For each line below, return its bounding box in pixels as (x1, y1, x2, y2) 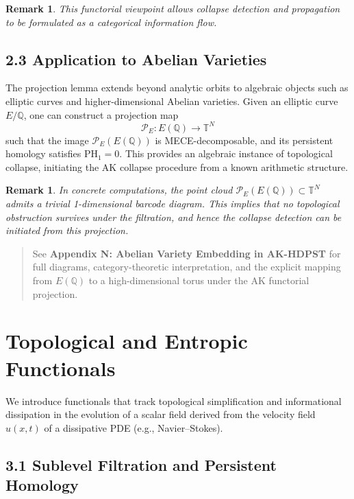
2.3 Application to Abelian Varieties (5, 48, 267, 69)
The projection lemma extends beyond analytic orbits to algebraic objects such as (5, 80, 349, 95)
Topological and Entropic (5, 327, 248, 355)
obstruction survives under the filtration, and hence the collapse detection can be (5, 209, 342, 224)
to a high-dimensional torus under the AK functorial (88, 273, 309, 288)
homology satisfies (5, 146, 81, 161)
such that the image (5, 132, 89, 147)
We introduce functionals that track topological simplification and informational (5, 393, 342, 408)
